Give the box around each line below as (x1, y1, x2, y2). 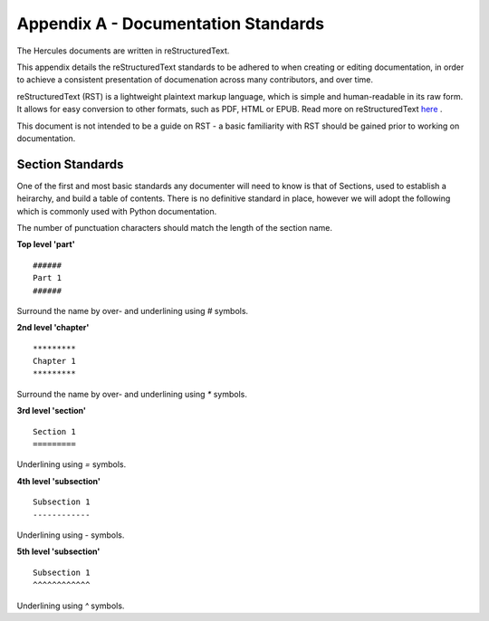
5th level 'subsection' (16, 546, 101, 557)
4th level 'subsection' (16, 475, 101, 486)
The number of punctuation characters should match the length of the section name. (16, 222, 332, 233)
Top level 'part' (16, 239, 76, 250)
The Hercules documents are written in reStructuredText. (16, 45, 230, 56)
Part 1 (33, 272, 62, 283)
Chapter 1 (33, 356, 76, 367)
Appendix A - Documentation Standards (16, 14, 325, 33)
